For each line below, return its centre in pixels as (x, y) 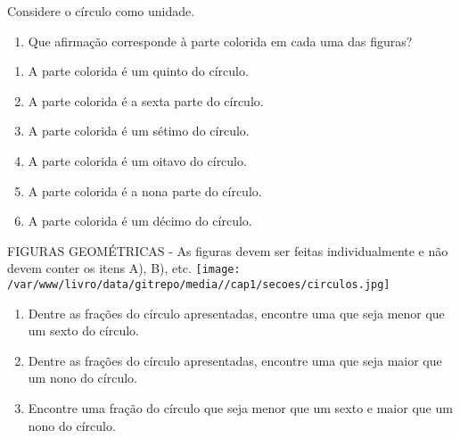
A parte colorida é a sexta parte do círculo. (146, 100)
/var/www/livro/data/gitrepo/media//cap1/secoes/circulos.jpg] (199, 285)
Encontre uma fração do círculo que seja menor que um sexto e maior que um (240, 408)
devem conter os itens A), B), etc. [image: (124, 268)
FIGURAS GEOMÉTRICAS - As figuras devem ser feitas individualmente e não (228, 250)
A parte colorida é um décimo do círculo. (140, 221)
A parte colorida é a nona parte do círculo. (145, 190)
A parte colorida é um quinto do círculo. (138, 71)
